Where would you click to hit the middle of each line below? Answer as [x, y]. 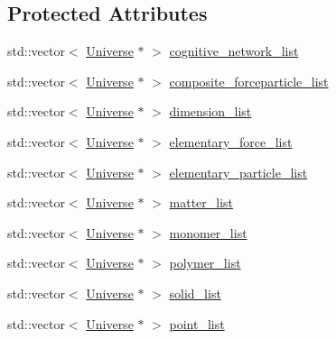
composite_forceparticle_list [249, 81]
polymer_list [205, 263]
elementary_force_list [231, 141]
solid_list [195, 293]
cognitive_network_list [234, 51]
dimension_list [210, 111]
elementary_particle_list [238, 172]
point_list [197, 323]
